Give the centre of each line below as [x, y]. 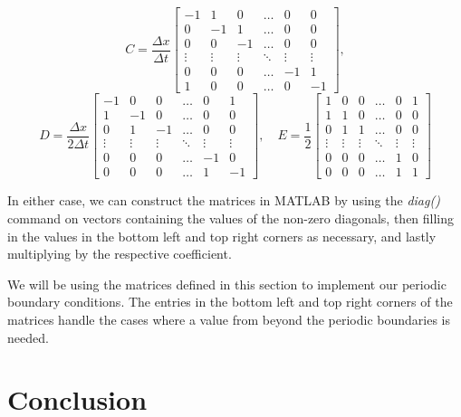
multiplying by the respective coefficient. [120, 254]
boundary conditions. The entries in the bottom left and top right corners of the [230, 302]
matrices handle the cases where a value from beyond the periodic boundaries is [229, 319]
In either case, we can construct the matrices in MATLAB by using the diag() [224, 200]
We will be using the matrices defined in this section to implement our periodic [227, 284]
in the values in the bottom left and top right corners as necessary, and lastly [222, 236]
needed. [28, 337]
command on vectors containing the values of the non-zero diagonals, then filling [231, 218]
